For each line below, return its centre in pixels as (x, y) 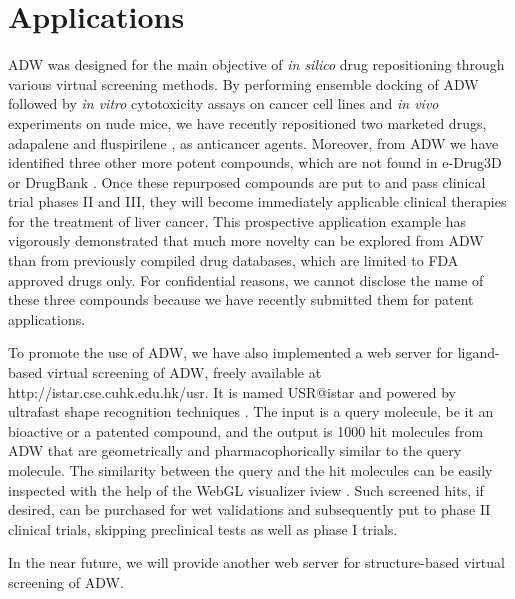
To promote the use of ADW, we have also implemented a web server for (231, 352)
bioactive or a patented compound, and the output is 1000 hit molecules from (246, 430)
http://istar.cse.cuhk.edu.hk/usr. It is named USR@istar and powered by (232, 391)
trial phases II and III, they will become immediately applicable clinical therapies (257, 201)
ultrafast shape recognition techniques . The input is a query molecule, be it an (251, 411)
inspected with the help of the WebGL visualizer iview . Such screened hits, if (246, 489)
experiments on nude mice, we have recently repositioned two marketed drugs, (247, 122)
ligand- (478, 352)
